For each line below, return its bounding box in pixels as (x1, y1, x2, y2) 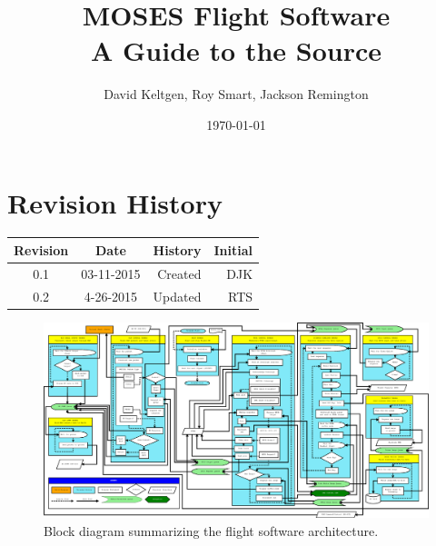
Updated (153, 286, 202, 305)
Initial (213, 240, 253, 259)
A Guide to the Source (90, 32, 381, 69)
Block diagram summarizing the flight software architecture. (44, 521, 379, 541)
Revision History (7, 184, 223, 221)
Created (157, 263, 202, 283)
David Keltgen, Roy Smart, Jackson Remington (104, 84, 369, 104)
